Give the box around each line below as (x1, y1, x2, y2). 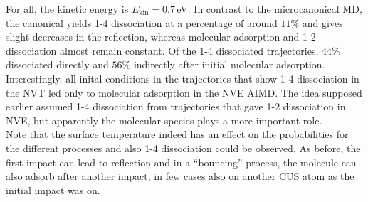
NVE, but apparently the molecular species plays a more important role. (6, 112, 322, 127)
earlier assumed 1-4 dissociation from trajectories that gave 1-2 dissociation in (6, 99, 346, 114)
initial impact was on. (6, 182, 100, 197)
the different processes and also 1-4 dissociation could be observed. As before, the (6, 140, 361, 155)
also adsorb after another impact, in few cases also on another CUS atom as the (6, 169, 354, 184)
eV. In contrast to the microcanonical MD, (177, 1, 362, 16)
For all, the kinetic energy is (6, 1, 129, 16)
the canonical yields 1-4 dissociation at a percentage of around (6, 15, 278, 30)
